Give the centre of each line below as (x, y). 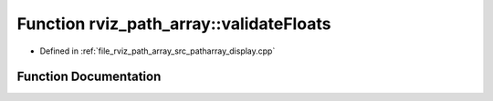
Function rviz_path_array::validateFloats (174, 24)
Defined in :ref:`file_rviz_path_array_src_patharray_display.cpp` (157, 51)
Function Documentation (89, 77)
